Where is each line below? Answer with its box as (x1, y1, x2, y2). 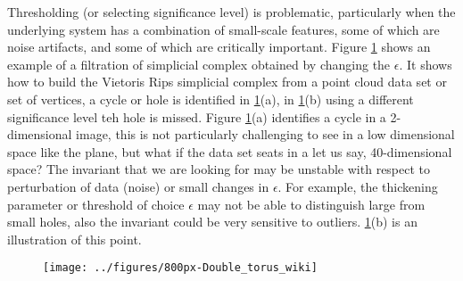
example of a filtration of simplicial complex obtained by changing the (7, 54, 391, 73)
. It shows (399, 54, 452, 73)
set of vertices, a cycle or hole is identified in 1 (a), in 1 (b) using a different (7, 89, 414, 108)
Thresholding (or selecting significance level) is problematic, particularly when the (7, 3, 456, 21)
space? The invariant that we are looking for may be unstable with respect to (7, 160, 431, 178)
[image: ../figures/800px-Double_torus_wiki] (43, 261, 318, 275)
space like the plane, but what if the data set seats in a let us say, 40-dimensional (7, 142, 452, 161)
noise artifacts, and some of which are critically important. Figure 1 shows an (7, 37, 431, 56)
